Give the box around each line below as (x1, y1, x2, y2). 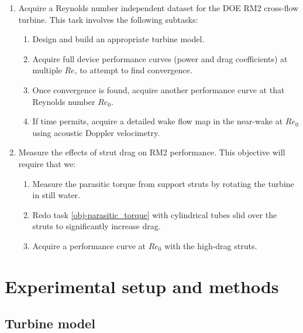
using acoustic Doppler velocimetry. (32, 126, 160, 138)
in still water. (32, 189, 80, 201)
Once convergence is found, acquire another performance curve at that (32, 83, 285, 96)
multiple (32, 64, 62, 76)
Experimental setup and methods (5, 274, 279, 298)
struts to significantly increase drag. (32, 220, 161, 232)
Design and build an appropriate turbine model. (32, 33, 205, 45)
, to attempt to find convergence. (74, 64, 192, 76)
